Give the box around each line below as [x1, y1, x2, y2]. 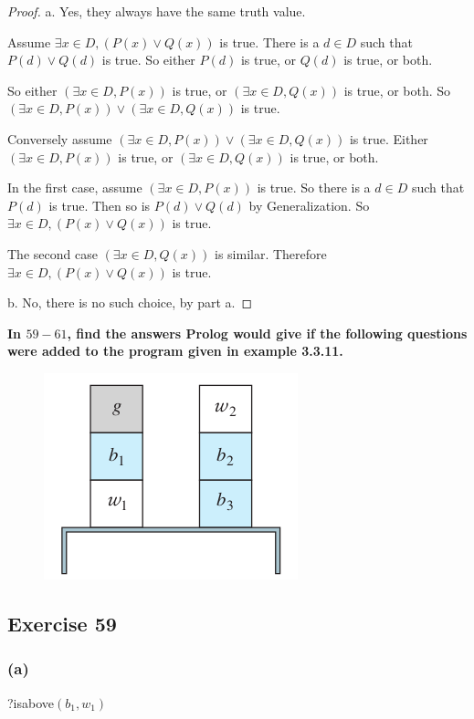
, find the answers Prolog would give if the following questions [67, 323, 468, 342]
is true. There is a [219, 32, 320, 51]
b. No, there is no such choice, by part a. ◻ [7, 293, 253, 312]
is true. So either [101, 50, 195, 69]
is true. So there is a [257, 178, 371, 197]
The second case [7, 244, 98, 263]
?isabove [7, 693, 55, 712]
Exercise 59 [7, 609, 117, 637]
